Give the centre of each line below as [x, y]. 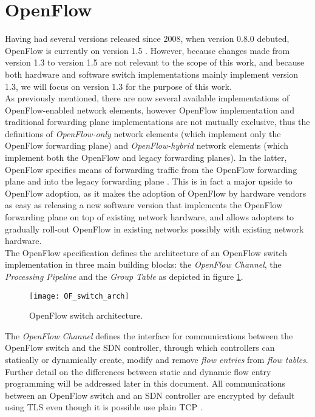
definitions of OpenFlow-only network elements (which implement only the [143, 133]
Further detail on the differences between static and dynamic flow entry [138, 371]
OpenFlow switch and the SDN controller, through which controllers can [140, 347]
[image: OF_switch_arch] [79, 296]
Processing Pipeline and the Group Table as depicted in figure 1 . [124, 276]
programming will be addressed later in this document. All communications [145, 383]
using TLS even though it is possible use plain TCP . [104, 407]
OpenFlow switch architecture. [86, 315]
